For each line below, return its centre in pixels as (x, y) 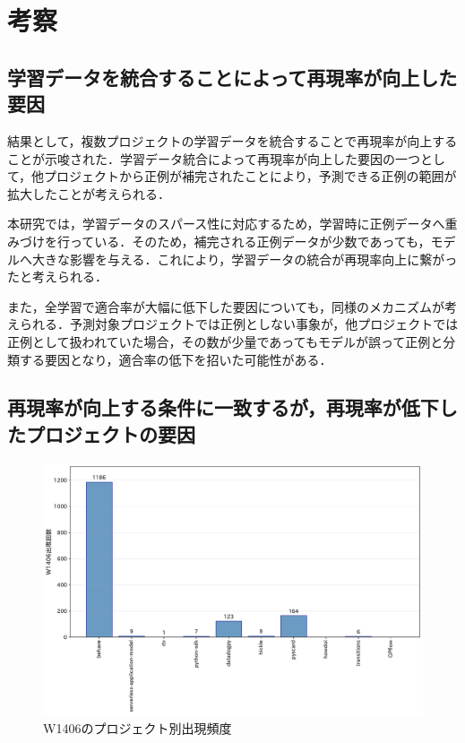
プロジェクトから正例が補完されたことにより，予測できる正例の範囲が (250, 176)
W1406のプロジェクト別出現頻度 (138, 727)
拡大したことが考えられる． (89, 193)
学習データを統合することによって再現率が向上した (232, 77)
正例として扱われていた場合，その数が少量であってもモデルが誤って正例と (225, 341)
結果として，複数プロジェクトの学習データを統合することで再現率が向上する (232, 140)
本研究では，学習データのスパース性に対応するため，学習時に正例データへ (226, 224)
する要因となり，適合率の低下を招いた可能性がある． (176, 359)
